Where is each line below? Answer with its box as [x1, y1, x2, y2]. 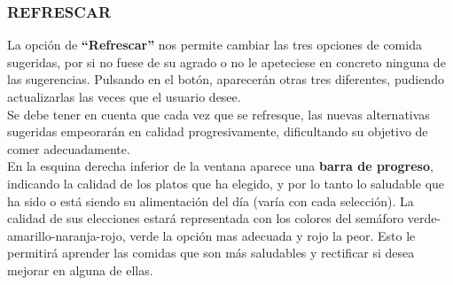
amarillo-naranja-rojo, [7, 226, 126, 244]
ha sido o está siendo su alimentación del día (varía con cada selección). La [7, 191, 414, 210]
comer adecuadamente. [7, 139, 130, 158]
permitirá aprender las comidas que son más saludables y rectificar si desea [7, 243, 415, 262]
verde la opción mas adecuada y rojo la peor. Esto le [129, 226, 416, 244]
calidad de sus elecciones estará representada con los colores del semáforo [7, 209, 404, 227]
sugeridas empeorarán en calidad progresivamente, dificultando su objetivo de [7, 122, 428, 141]
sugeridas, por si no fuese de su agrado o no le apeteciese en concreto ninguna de [7, 52, 446, 71]
